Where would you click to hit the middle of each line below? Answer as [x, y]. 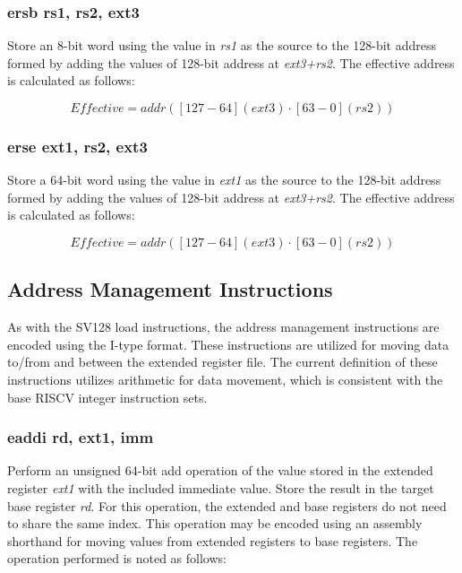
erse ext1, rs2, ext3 [77, 146]
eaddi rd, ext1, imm [81, 437]
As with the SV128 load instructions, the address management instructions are [223, 327]
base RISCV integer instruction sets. [107, 397]
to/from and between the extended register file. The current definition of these [222, 362]
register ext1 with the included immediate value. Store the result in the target [221, 487]
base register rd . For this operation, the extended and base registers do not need [227, 505]
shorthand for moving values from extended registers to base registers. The [213, 540]
